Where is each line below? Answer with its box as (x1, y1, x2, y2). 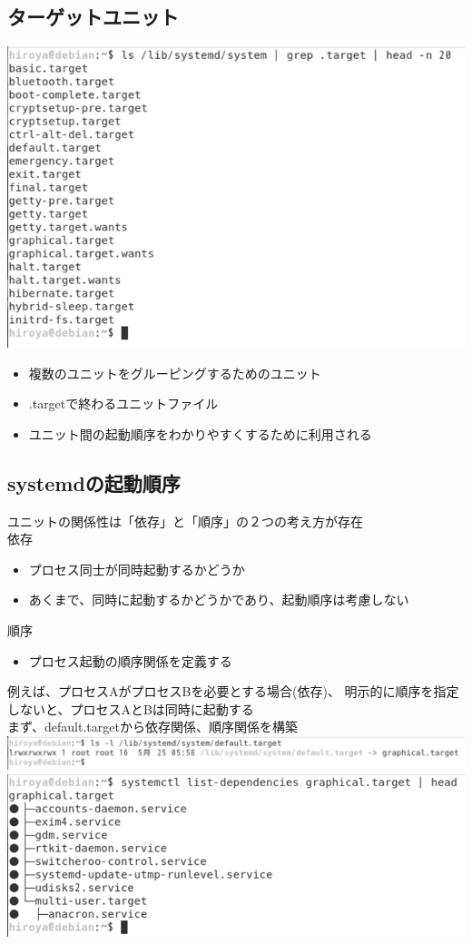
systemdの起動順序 (7, 468, 181, 497)
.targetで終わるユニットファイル (28, 394, 219, 413)
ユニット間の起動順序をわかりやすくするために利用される (28, 424, 372, 443)
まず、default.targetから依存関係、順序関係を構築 (7, 717, 298, 736)
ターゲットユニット (7, 3, 179, 31)
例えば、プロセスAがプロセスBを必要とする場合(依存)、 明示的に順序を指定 (7, 682, 459, 701)
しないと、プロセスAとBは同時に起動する (7, 699, 254, 718)
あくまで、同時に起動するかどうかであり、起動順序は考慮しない (28, 590, 409, 609)
